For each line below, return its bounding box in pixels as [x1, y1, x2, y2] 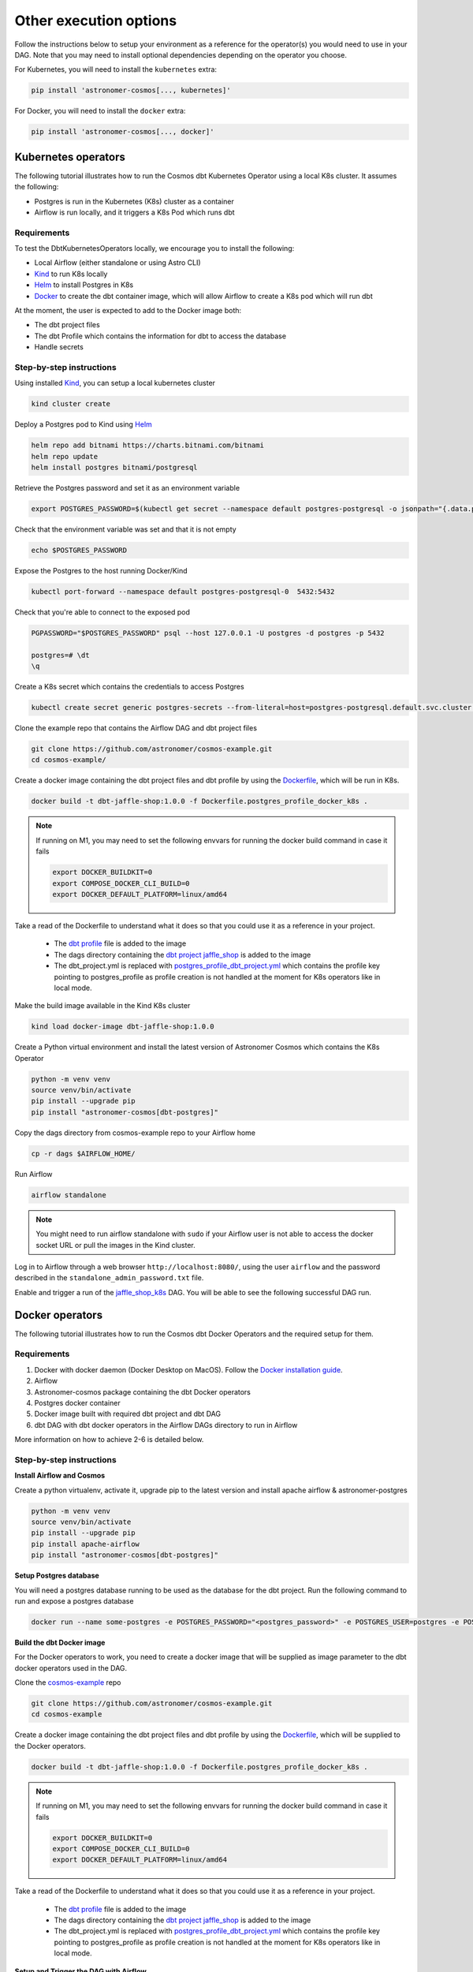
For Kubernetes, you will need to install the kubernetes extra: [14, 65, 217, 74]
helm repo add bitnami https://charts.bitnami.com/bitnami [31, 441, 264, 450]
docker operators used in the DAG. [14, 1663, 128, 1672]
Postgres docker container [34, 1398, 121, 1407]
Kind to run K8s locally [34, 269, 108, 278]
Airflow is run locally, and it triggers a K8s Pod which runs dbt [34, 207, 236, 217]
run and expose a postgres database [14, 1596, 134, 1605]
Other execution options [14, 12, 177, 29]
